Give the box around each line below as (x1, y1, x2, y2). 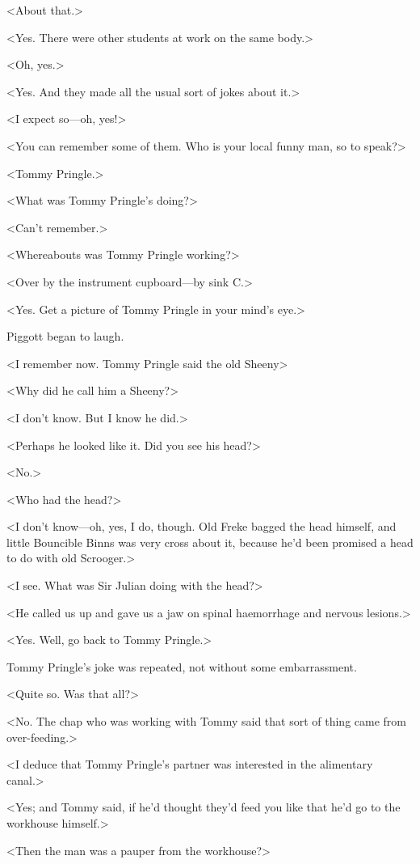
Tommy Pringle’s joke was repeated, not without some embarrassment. (6, 658, 357, 675)
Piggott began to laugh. (6, 328, 124, 345)
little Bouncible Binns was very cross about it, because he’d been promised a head (6, 533, 414, 550)
